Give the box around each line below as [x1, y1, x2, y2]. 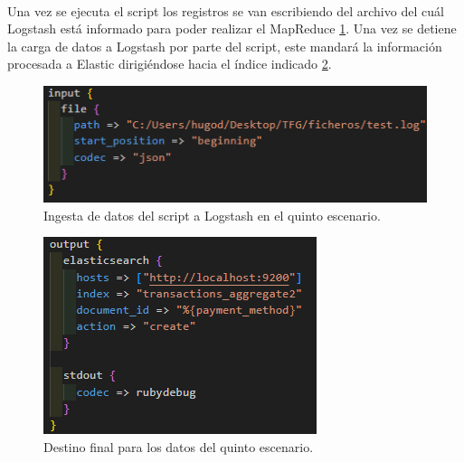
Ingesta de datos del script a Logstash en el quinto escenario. [43, 205, 381, 224]
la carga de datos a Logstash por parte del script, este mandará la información [7, 36, 442, 55]
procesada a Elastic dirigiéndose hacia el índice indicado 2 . [7, 54, 332, 73]
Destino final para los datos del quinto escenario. [43, 438, 314, 456]
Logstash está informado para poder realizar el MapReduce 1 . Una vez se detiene [7, 19, 457, 38]
